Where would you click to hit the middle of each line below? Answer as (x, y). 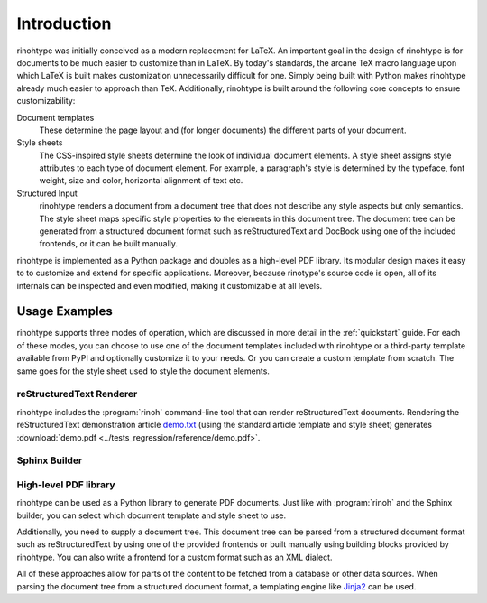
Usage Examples (64, 311)
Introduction (64, 23)
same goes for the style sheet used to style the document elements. (143, 371)
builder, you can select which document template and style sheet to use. (152, 515)
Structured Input (47, 193)
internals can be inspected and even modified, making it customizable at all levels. (170, 285)
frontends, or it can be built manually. (109, 244)
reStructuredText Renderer (77, 394)
